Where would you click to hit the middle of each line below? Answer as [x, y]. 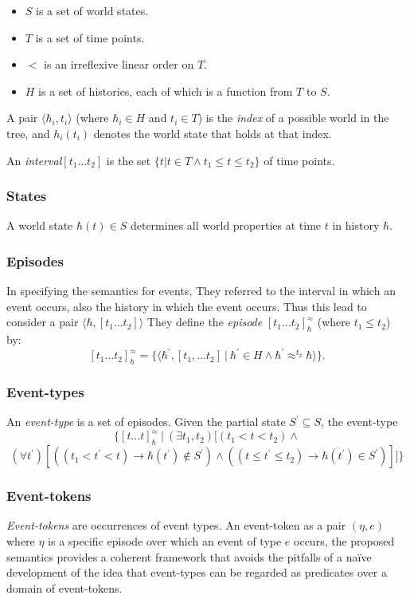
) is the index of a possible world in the [293, 118]
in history [356, 225]
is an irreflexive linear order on [119, 64]
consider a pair [43, 322]
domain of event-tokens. [64, 587]
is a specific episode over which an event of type [165, 540]
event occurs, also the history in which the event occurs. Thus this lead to [187, 306]
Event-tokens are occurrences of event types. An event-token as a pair [176, 525]
